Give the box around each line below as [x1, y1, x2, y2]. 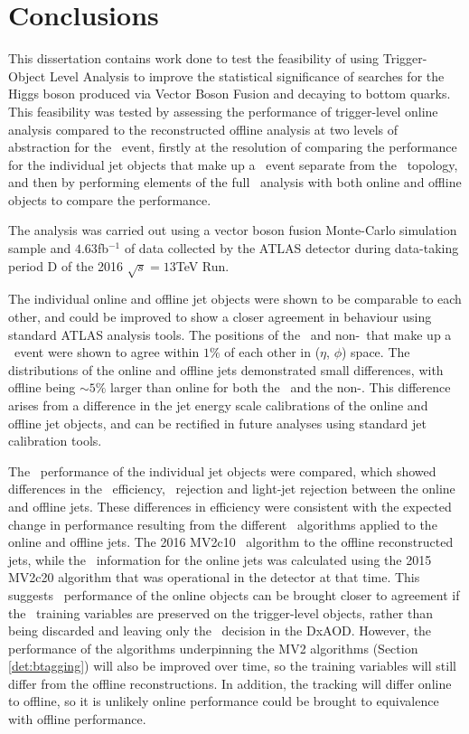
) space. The [342, 343, 410, 362]
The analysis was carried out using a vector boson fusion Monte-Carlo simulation [8, 221, 457, 240]
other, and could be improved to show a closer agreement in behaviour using [8, 307, 432, 326]
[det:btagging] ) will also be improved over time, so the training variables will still [8, 656, 456, 675]
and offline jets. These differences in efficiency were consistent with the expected [8, 496, 452, 515]
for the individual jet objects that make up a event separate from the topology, [8, 155, 458, 174]
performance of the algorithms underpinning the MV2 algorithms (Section [8, 638, 418, 657]
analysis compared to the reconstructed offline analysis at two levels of [8, 119, 399, 138]
